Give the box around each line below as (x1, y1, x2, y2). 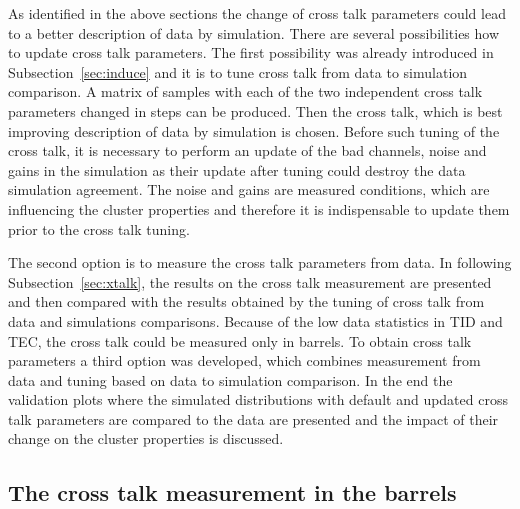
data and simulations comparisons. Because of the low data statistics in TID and (8, 310, 503, 331)
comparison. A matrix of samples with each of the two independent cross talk (8, 81, 483, 102)
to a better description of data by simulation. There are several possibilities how (8, 22, 500, 43)
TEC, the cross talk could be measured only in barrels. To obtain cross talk (8, 330, 472, 351)
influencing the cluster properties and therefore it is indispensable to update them (8, 198, 510, 219)
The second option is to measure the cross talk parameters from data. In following (8, 252, 512, 273)
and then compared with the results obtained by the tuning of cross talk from (8, 291, 485, 312)
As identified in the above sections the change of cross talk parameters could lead (8, 3, 506, 23)
